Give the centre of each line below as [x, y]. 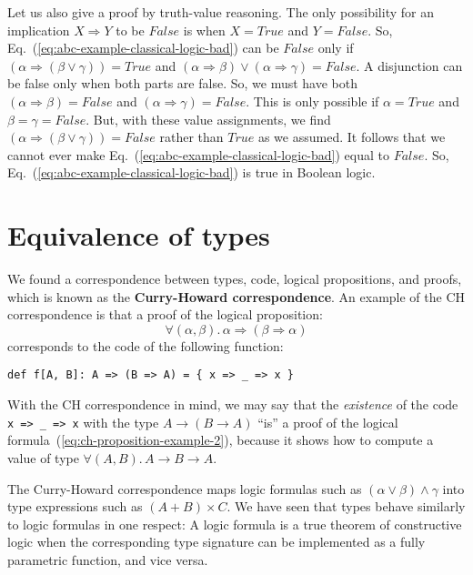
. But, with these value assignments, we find [208, 119]
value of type [43, 457]
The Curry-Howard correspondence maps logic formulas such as [185, 488]
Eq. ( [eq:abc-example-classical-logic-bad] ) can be [143, 48]
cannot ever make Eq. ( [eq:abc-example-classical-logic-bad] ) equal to [198, 154]
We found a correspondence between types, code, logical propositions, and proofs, [235, 279]
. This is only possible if [312, 101]
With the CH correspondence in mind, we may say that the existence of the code [233, 404]
